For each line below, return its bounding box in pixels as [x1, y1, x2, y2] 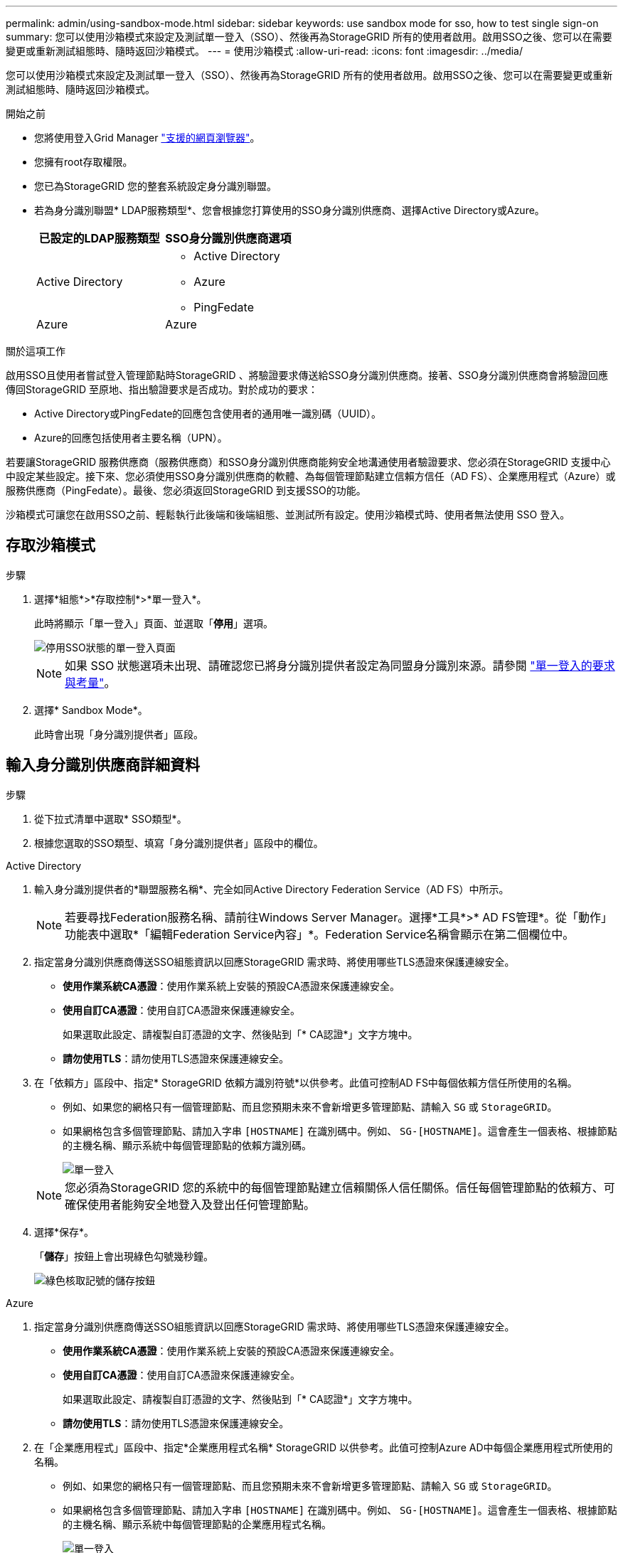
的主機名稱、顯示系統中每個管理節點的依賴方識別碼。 [63, 1138, 311, 1151]
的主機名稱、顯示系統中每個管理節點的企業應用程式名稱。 [63, 1517, 331, 1530]
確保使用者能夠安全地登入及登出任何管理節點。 [65, 1197, 316, 1212]
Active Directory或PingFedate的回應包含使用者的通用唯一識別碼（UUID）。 [34, 407, 382, 420]
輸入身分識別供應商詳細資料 [6, 756, 200, 774]
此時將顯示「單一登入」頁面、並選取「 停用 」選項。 [34, 617, 273, 629]
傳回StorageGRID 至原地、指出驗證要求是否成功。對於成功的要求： [6, 383, 318, 395]
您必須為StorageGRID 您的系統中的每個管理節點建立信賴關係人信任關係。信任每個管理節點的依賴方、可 [65, 1180, 615, 1195]
